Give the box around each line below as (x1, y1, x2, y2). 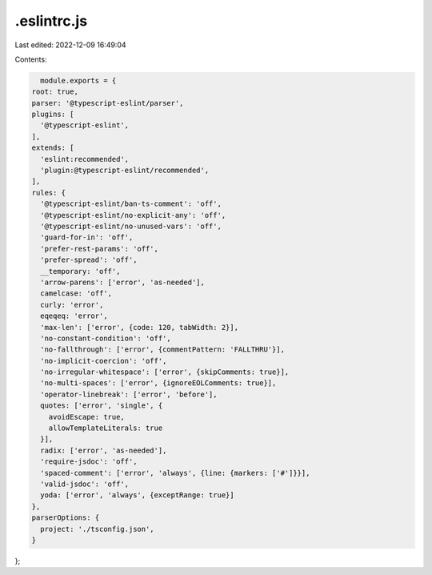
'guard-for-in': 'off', (40, 233, 134, 242)
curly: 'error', (40, 300, 104, 309)
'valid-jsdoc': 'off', (40, 479, 130, 489)
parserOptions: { (31, 513, 100, 522)
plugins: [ (31, 110, 74, 119)
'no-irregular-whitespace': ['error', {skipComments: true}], (40, 368, 290, 376)
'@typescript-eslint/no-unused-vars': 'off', (40, 222, 222, 231)
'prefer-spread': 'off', (40, 255, 138, 264)
